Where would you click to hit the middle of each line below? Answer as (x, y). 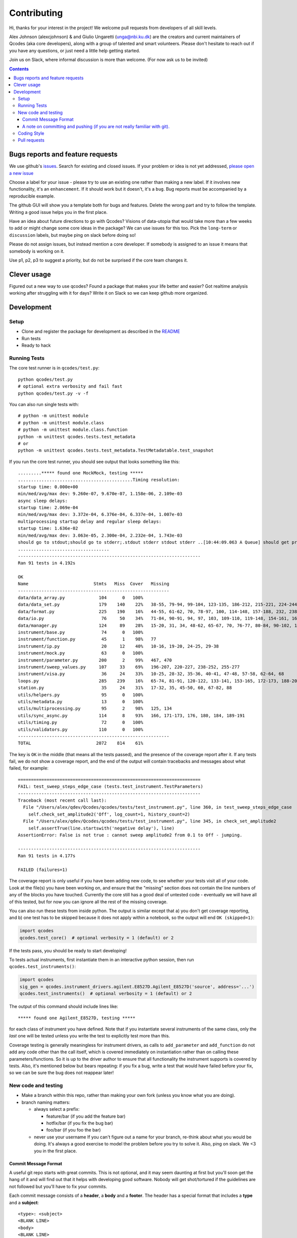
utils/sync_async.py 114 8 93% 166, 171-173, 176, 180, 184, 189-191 (131, 715)
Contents (19, 69)
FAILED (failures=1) (43, 870)
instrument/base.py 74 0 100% (81, 632)
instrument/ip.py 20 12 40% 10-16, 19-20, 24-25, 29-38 (119, 646)
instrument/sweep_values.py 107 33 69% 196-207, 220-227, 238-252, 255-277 (129, 667)
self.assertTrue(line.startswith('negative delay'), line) (101, 828)
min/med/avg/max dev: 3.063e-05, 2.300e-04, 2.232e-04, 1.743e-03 (100, 535)
